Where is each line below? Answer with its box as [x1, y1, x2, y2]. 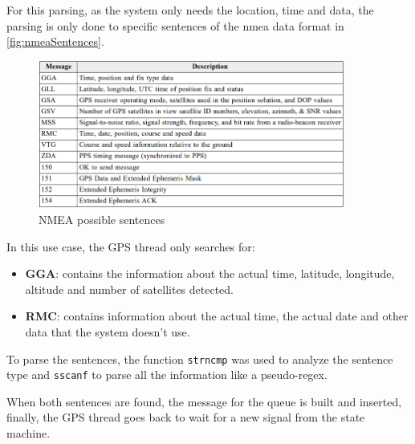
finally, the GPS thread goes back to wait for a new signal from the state [6, 409, 365, 426]
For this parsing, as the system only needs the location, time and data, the [6, 2, 374, 18]
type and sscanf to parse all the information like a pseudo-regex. [6, 366, 328, 383]
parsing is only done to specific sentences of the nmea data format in [6, 17, 344, 34]
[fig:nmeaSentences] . [6, 33, 104, 50]
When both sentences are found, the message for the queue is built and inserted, [6, 393, 402, 409]
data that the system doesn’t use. [25, 323, 190, 340]
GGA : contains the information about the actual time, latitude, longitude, [25, 265, 395, 282]
